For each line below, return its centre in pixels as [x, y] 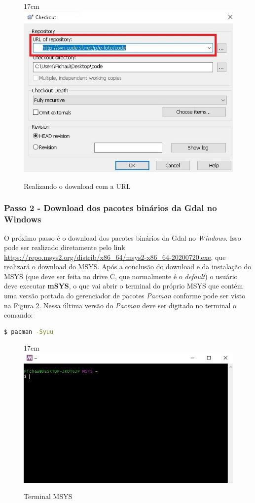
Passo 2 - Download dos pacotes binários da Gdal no [110, 208]
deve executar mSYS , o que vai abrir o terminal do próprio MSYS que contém [124, 286]
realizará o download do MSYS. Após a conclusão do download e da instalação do [128, 267]
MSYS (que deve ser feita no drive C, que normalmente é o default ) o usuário [121, 276]
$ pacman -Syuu [29, 332]
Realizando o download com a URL [77, 186]
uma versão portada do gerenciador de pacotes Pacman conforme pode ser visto [125, 296]
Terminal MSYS [48, 496]
